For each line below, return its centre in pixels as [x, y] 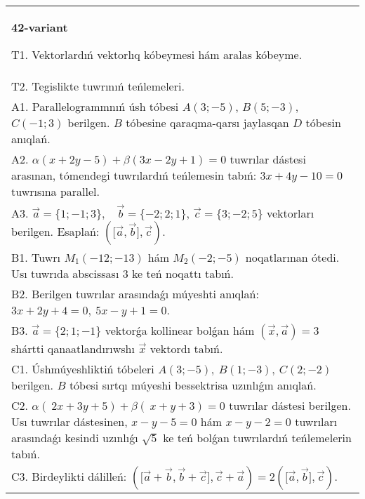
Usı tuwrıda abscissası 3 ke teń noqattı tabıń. [122, 273]
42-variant [40, 27]
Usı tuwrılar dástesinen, [69, 421]
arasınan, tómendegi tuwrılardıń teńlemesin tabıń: [134, 175]
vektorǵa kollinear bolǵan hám [180, 330]
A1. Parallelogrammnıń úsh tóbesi [95, 106]
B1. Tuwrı [36, 257]
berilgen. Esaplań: [55, 231]
